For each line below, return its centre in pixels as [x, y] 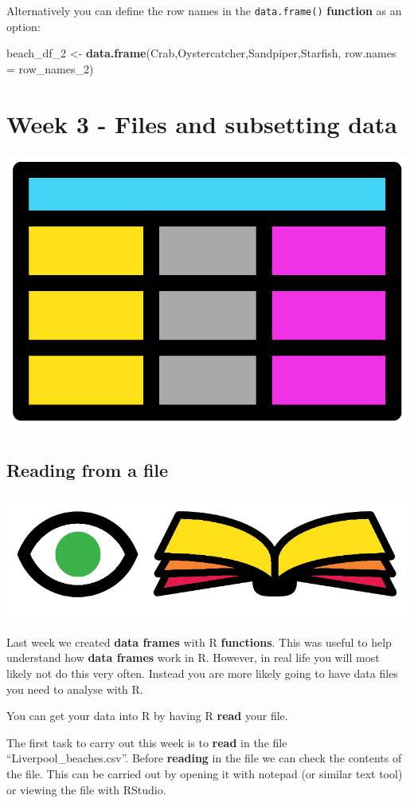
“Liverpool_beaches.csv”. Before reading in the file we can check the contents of [204, 758]
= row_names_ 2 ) [50, 68]
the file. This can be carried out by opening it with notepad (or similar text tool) [205, 773]
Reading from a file [88, 470]
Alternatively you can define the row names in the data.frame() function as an [204, 10]
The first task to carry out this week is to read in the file [147, 742]
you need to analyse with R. [75, 689]
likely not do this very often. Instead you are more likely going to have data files [202, 673]
